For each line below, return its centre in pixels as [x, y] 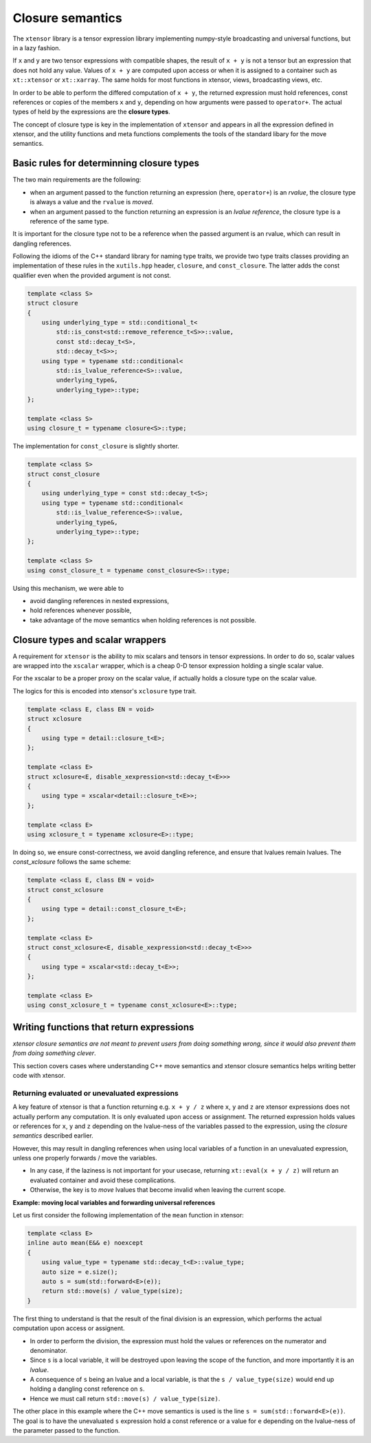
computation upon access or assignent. [69, 1328]
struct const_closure [64, 474]
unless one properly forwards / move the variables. [85, 1158]
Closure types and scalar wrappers [89, 640]
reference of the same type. [69, 221]
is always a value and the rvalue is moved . [92, 202]
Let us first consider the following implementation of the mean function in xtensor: [128, 1215]
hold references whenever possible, [81, 610]
